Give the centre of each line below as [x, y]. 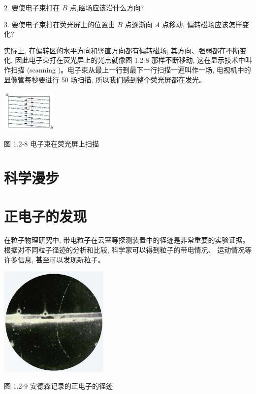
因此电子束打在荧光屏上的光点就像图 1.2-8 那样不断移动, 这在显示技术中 [130, 60]
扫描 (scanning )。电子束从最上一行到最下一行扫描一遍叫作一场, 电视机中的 [131, 69]
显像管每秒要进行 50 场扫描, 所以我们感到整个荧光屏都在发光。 [105, 79]
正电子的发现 [46, 216]
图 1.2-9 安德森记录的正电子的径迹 [58, 385]
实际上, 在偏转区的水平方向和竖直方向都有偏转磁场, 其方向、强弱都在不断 [122, 50]
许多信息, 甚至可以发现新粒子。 [54, 259]
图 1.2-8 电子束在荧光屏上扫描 [51, 144]
